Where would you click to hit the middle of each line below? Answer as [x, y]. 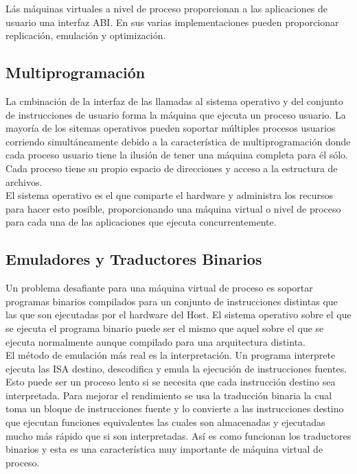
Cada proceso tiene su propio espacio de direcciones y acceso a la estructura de [172, 168]
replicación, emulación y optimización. [86, 35]
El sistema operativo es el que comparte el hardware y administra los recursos [169, 195]
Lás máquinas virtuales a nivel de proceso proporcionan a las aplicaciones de [167, 8]
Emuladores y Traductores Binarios [134, 259]
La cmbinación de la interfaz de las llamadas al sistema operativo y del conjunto [174, 100]
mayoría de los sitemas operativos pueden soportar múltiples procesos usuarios [171, 128]
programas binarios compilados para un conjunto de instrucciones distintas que [172, 301]
